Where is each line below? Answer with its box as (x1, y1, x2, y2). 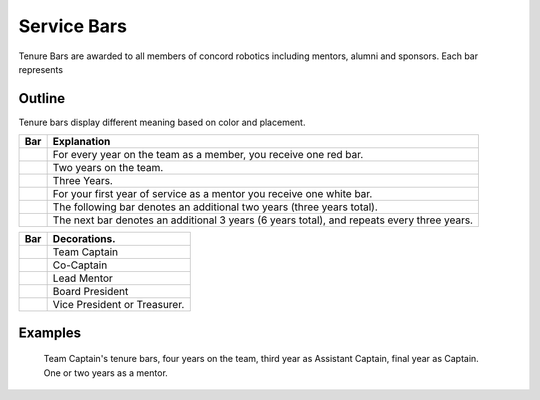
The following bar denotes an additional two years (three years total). (52, 200, 379, 214)
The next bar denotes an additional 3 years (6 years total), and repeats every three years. (52, 213, 474, 227)
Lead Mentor (52, 271, 114, 285)
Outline (18, 90, 65, 107)
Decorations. (52, 232, 116, 246)
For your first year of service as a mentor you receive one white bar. (52, 187, 373, 201)
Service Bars (18, 15, 127, 37)
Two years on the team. (52, 161, 164, 175)
